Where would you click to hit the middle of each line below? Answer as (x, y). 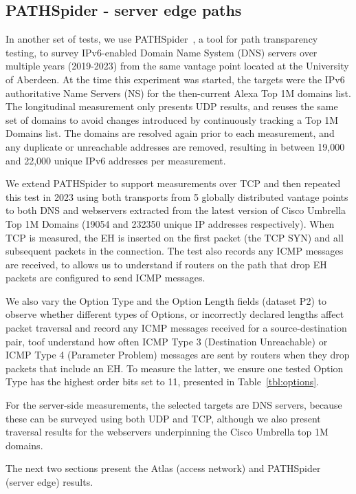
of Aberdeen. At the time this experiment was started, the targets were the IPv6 (175, 79)
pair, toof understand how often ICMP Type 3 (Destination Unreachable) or (167, 341)
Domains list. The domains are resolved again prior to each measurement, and (170, 133)
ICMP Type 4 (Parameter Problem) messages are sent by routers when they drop (178, 355)
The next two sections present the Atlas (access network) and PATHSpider (163, 468)
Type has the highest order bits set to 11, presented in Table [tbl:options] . (163, 382)
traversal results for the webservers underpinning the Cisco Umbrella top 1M (167, 432)
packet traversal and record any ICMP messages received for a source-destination (176, 328)
